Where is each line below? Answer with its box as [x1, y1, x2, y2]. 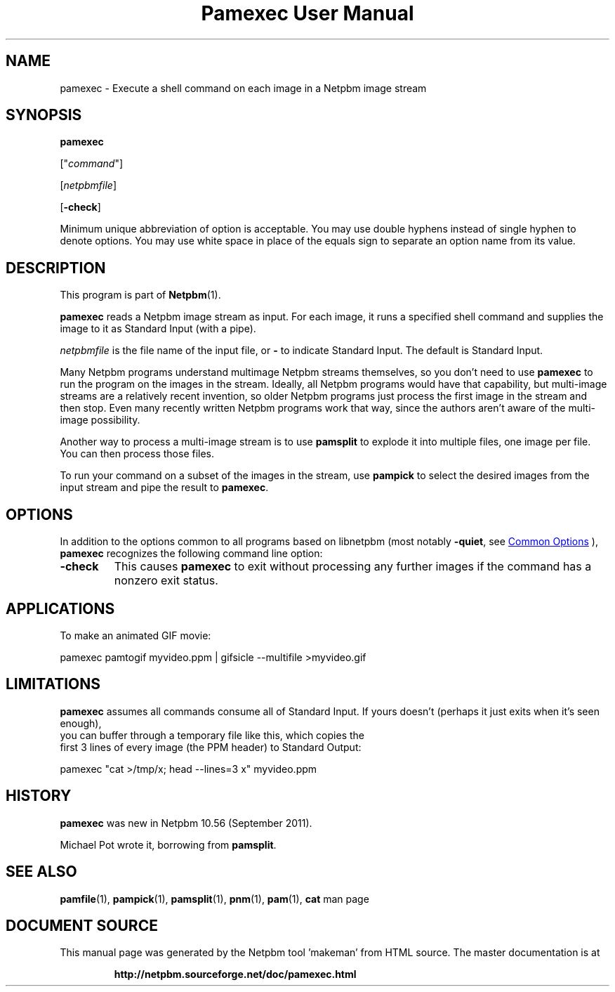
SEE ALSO [6, 863, 77, 881]
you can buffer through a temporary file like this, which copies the [60, 729, 364, 741]
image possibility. [60, 414, 140, 426]
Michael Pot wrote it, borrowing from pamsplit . [60, 838, 277, 851]
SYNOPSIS [6, 106, 82, 124]
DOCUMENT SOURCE [6, 916, 158, 934]
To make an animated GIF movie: [60, 629, 211, 641]
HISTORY [6, 787, 72, 805]
